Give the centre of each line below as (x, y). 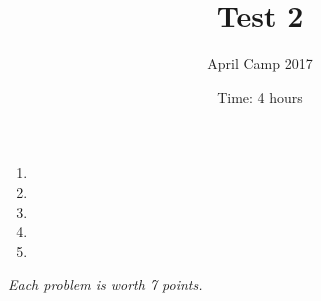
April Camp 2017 (260, 63)
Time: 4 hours (260, 96)
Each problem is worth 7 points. (105, 284)
